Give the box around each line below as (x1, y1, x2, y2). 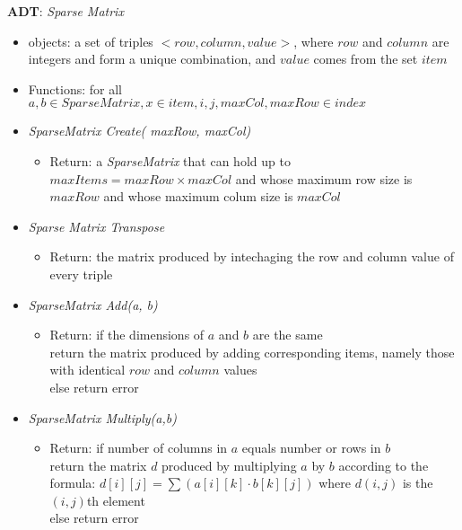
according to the (338, 455, 429, 474)
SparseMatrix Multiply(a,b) (28, 408, 177, 427)
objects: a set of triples (28, 31, 153, 50)
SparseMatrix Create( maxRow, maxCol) (28, 121, 251, 140)
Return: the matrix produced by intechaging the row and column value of (49, 247, 454, 266)
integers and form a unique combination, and (28, 49, 276, 68)
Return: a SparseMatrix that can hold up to (49, 151, 291, 170)
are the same (252, 325, 323, 344)
